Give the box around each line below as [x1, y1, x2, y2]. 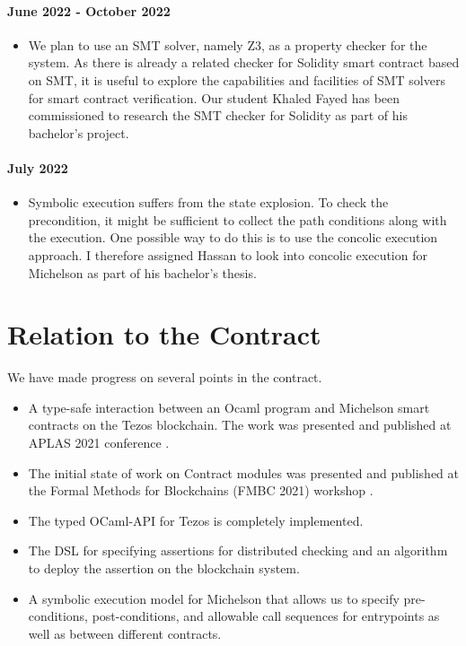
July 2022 [7, 158, 68, 177]
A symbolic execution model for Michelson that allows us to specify [28, 589, 400, 607]
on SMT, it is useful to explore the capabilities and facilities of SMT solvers [28, 70, 445, 89]
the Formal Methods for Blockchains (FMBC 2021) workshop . [28, 481, 374, 500]
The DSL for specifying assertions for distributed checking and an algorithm [28, 541, 448, 560]
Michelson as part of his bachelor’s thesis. [28, 263, 257, 282]
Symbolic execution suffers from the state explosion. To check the [28, 193, 389, 212]
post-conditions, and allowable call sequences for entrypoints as [92, 607, 440, 625]
